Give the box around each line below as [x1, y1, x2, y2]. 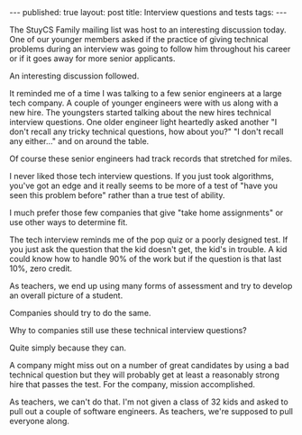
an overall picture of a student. [9, 290, 124, 301]
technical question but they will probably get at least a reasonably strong [9, 369, 279, 380]
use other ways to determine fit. [9, 217, 128, 227]
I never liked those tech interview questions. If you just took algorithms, [9, 171, 275, 181]
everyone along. [9, 416, 70, 426]
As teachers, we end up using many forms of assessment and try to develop [9, 281, 293, 291]
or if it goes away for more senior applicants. [9, 53, 176, 64]
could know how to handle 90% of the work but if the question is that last [9, 254, 282, 264]
